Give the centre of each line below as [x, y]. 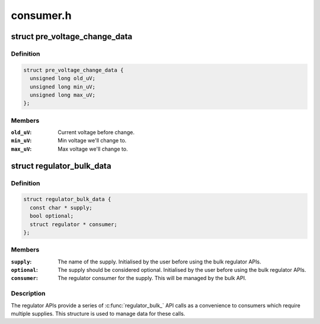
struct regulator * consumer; [74, 224]
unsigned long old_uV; [63, 78]
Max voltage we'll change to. [93, 149]
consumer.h [41, 15]
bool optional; [52, 216]
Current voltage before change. [96, 132]
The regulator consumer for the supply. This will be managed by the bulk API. [152, 278]
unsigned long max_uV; [63, 95]
